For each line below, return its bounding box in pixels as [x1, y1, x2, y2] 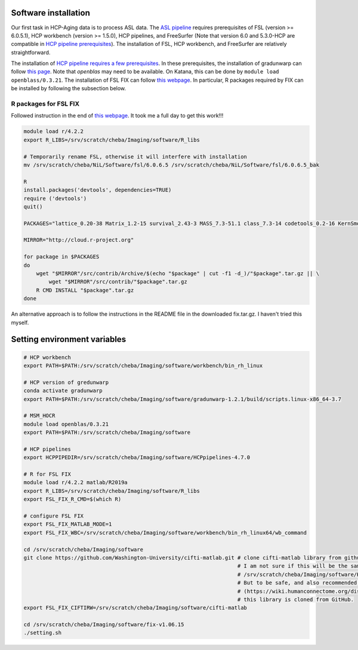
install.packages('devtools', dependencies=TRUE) [23, 187, 172, 193]
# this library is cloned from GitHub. [237, 596, 354, 603]
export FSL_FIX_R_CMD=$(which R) [23, 496, 122, 503]
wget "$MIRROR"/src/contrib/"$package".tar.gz [48, 278, 187, 285]
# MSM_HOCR [23, 412, 55, 419]
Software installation [11, 8, 91, 18]
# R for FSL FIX [23, 471, 72, 478]
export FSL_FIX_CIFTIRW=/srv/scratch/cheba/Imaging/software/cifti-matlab [23, 605, 248, 611]
